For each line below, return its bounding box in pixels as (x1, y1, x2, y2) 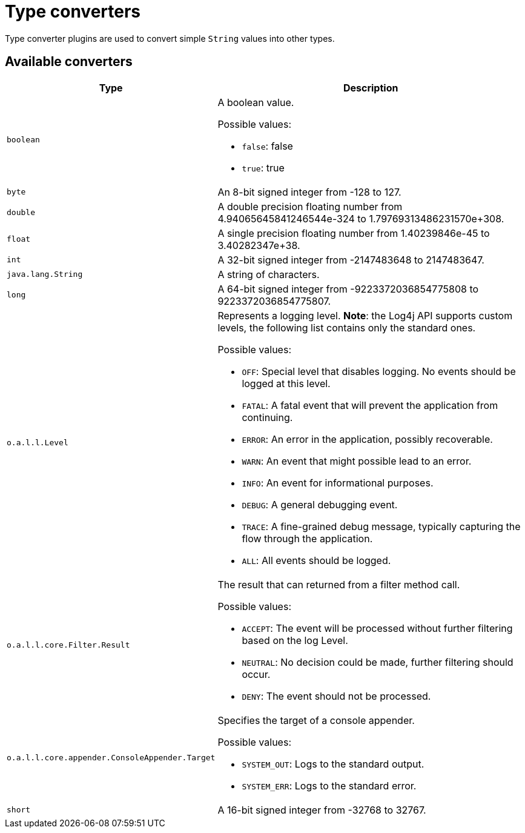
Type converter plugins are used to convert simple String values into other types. (5, 33, 335, 44)
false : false (242, 139, 293, 152)
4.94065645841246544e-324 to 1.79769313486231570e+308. (217, 212, 504, 225)
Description (343, 81, 398, 94)
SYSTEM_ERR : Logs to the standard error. (242, 779, 417, 792)
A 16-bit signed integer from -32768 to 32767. (217, 803, 426, 816)
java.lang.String (7, 270, 83, 279)
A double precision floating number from (217, 200, 403, 213)
